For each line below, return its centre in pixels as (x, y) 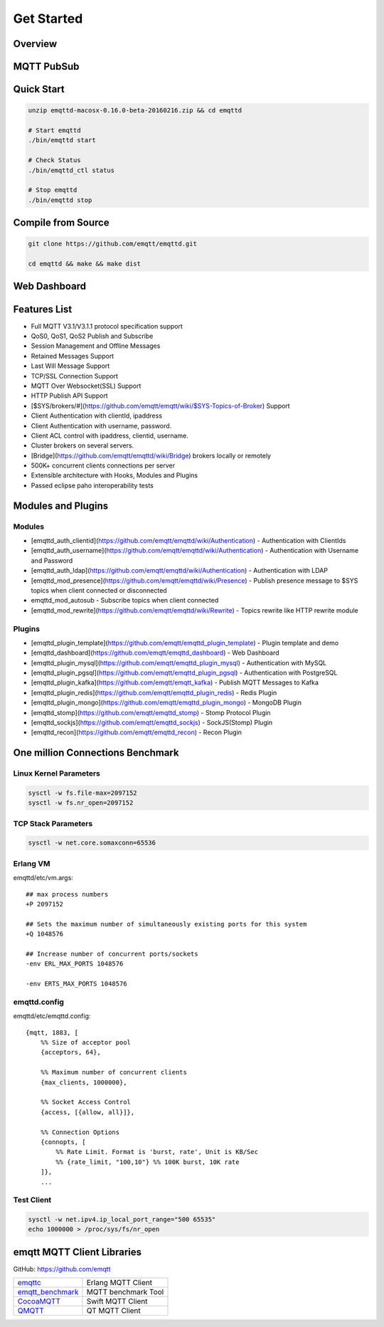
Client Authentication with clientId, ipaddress (97, 416)
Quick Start (39, 89)
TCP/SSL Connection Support (75, 376)
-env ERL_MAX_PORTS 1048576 (75, 964)
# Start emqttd (54, 130)
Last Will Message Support (70, 366)
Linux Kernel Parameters (57, 773)
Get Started (48, 18)
